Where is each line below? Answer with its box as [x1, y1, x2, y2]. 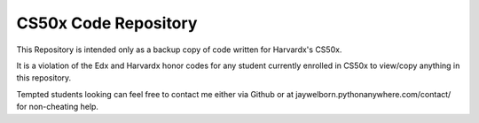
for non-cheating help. [16, 102, 99, 112]
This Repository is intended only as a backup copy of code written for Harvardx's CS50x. [16, 44, 342, 55]
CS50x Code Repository [16, 13, 198, 33]
